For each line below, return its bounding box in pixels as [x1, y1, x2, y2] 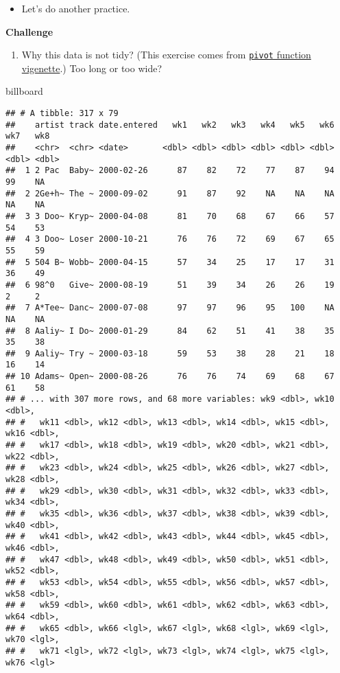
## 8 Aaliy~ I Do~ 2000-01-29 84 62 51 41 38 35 [5, 326, 335, 336]
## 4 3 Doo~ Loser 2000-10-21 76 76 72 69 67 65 [5, 234, 335, 244]
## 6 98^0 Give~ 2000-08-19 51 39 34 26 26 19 [5, 280, 335, 290]
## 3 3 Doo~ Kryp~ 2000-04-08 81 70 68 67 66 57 [5, 211, 335, 221]
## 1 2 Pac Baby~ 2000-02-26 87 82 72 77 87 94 [5, 166, 335, 176]
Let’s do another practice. [21, 1, 130, 15]
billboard [5, 84, 43, 98]
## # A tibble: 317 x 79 [5, 109, 119, 119]
